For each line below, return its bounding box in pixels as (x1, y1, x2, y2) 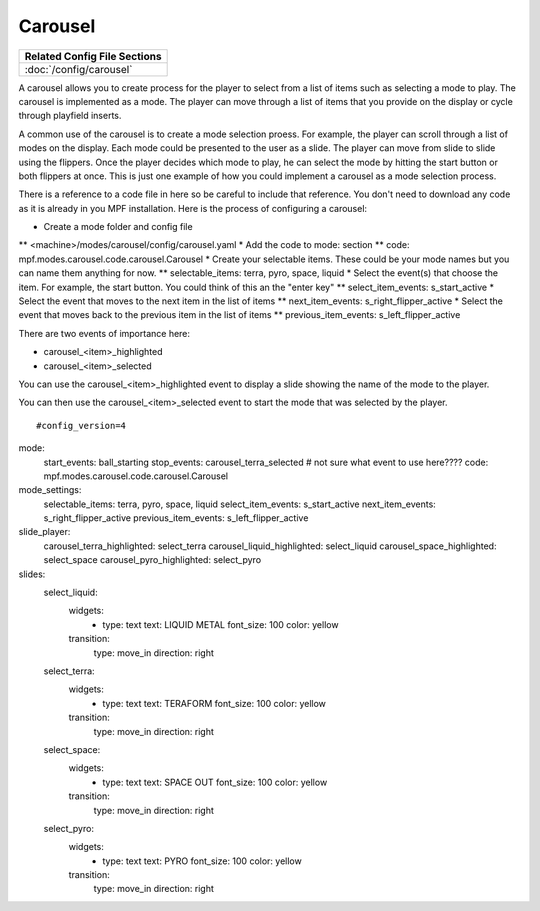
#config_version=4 (36, 420, 127, 431)
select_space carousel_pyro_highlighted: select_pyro (43, 554, 262, 566)
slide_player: (18, 526, 71, 538)
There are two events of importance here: (18, 327, 190, 339)
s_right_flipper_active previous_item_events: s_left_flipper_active (43, 512, 309, 524)
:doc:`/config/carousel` (24, 62, 133, 76)
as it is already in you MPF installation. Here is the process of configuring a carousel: (18, 202, 368, 214)
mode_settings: (18, 484, 82, 496)
